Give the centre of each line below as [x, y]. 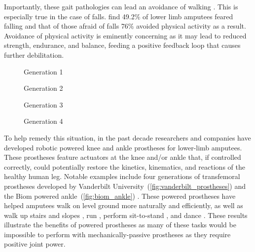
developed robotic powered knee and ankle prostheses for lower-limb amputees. [123, 147]
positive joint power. [35, 244]
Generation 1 [43, 71]
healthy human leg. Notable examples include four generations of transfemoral [122, 176]
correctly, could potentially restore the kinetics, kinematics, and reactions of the [125, 166]
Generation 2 [43, 88]
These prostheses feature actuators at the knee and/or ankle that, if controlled [123, 157]
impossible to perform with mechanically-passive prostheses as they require [117, 234]
